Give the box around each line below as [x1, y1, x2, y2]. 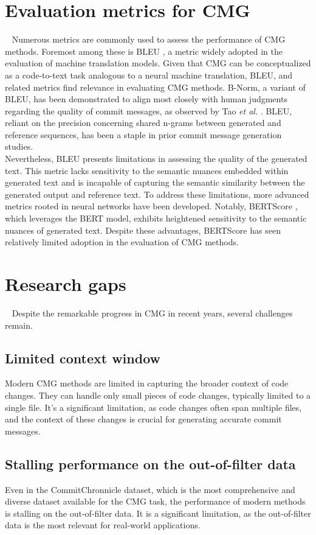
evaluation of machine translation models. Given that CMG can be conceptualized [5, 57, 311, 69]
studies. [5, 140, 33, 153]
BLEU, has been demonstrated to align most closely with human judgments [5, 93, 287, 105]
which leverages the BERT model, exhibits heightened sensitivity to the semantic [5, 212, 307, 225]
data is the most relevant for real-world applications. [5, 519, 201, 531]
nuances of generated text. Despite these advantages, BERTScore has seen [5, 223, 281, 236]
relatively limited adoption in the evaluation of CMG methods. [5, 236, 239, 248]
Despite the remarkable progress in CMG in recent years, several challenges [12, 306, 293, 319]
